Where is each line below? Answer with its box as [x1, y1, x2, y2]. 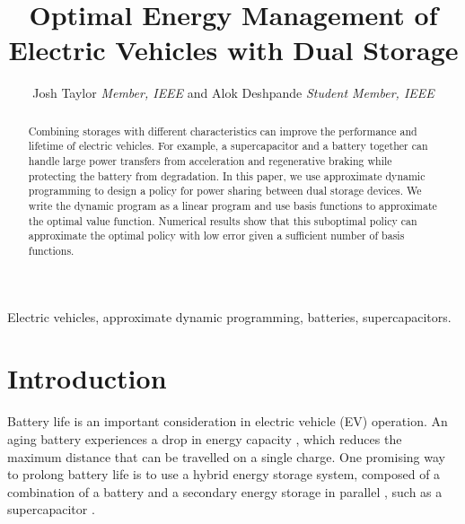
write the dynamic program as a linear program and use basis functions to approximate [28, 197, 437, 213]
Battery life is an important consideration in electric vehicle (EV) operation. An [7, 412, 448, 431]
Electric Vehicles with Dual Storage [8, 31, 459, 68]
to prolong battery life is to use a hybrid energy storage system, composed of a [7, 465, 441, 484]
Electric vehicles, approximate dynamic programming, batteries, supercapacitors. [7, 307, 452, 326]
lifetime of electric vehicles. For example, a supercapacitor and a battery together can [28, 138, 428, 153]
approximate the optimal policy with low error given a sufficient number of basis [28, 228, 405, 243]
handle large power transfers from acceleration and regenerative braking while [28, 153, 392, 169]
